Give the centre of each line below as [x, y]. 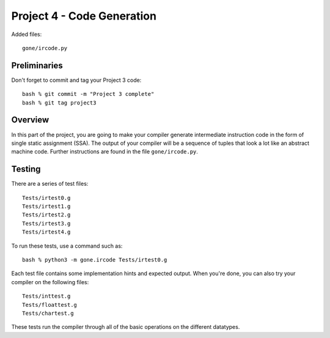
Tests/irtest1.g [46, 206]
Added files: [27, 34]
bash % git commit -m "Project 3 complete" [88, 94]
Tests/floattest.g [50, 305]
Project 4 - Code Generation [84, 16]
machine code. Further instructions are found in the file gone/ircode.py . [105, 152]
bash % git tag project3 [59, 103]
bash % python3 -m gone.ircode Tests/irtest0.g [95, 259]
